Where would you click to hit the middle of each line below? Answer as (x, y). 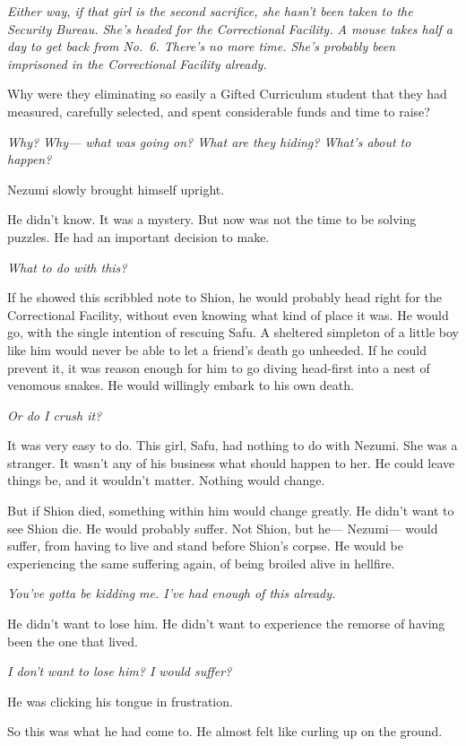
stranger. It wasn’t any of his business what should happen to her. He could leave (231, 462)
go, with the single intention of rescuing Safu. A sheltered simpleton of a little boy (233, 332)
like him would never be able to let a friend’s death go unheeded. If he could (217, 349)
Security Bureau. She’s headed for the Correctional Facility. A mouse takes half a (230, 28)
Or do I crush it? (55, 415)
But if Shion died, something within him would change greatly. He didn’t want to (231, 511)
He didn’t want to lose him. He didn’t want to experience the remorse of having (226, 624)
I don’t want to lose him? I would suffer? (120, 671)
